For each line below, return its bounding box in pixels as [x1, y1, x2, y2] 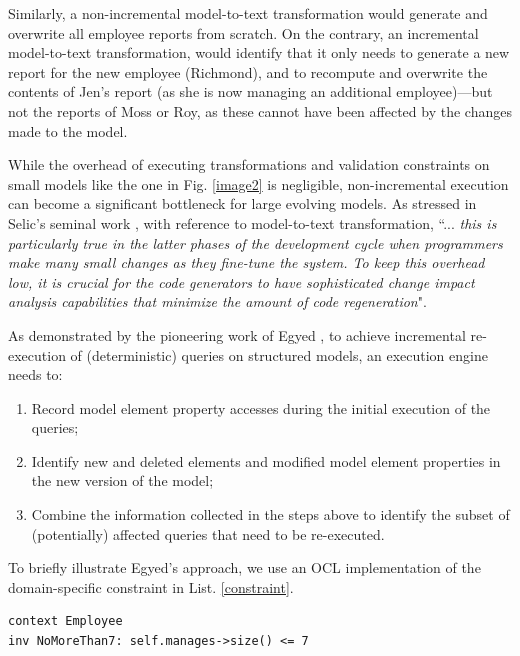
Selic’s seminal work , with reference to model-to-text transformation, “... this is [8, 212, 497, 233]
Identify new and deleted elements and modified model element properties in [31, 450, 501, 471]
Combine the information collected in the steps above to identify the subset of [31, 504, 510, 525]
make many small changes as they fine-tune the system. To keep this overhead [8, 252, 485, 273]
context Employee [8, 614, 123, 629]
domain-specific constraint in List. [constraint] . [8, 576, 294, 597]
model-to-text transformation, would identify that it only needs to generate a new [8, 42, 510, 63]
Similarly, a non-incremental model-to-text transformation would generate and [8, 3, 488, 23]
